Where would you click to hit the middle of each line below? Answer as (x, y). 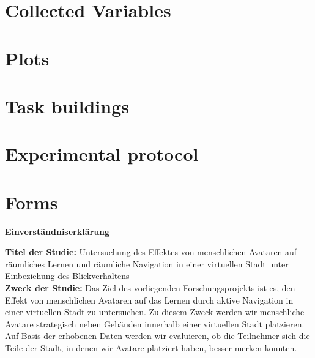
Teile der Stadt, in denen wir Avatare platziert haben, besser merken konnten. (151, 347)
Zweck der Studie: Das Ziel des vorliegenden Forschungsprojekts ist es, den (150, 288)
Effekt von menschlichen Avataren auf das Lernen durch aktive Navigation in (149, 300)
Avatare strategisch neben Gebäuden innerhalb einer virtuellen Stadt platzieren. (155, 323)
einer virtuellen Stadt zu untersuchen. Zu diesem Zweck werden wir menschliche (155, 312)
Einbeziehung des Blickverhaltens (67, 276)
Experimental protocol (102, 154)
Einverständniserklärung (57, 231)
